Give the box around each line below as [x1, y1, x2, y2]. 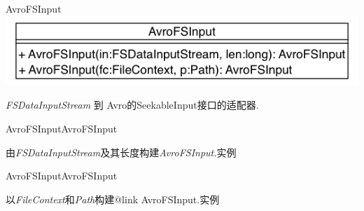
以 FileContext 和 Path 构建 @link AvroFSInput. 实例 [6, 191, 220, 206]
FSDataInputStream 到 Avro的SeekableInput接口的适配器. [6, 97, 259, 112]
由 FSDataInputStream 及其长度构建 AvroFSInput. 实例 [6, 144, 237, 159]
